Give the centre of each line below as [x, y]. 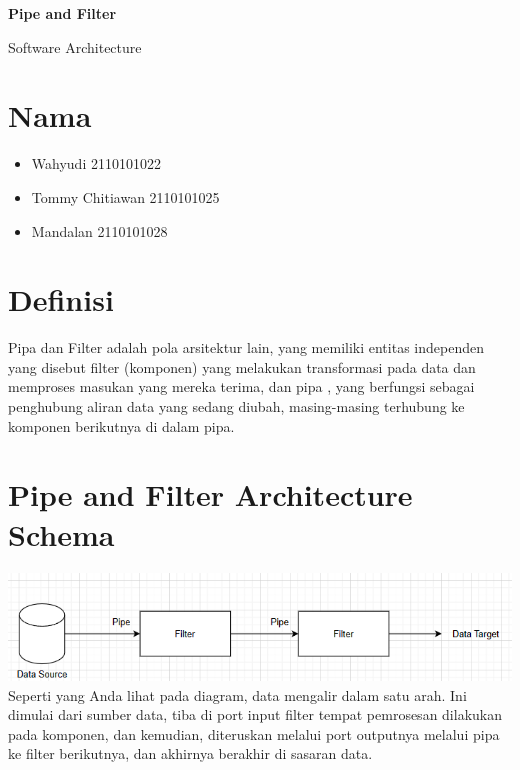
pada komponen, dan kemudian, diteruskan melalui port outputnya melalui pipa [254, 733]
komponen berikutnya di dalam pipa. [121, 425]
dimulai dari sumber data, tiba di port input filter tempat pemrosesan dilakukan [255, 714]
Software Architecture [75, 46]
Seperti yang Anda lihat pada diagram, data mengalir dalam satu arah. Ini [237, 694]
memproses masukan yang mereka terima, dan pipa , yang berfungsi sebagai [241, 386]
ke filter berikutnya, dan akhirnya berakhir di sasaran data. [190, 753]
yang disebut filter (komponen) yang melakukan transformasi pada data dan [242, 366]
